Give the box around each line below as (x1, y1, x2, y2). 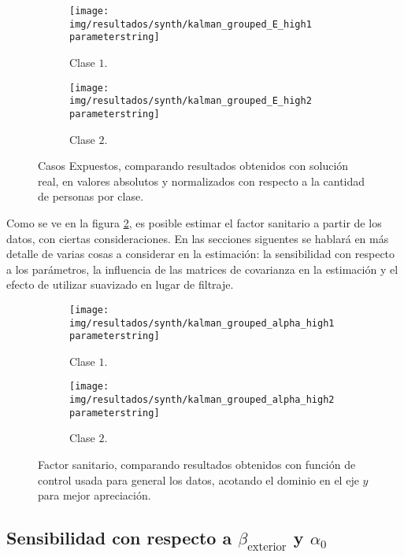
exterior (247, 541, 287, 554)
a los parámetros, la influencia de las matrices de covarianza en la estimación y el (6, 260, 398, 277)
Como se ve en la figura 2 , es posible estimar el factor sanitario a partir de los (6, 214, 382, 231)
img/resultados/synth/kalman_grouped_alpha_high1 (69, 317, 335, 329)
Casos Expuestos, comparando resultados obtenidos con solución (38, 157, 349, 174)
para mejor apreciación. (38, 487, 151, 504)
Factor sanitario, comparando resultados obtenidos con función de (38, 456, 356, 472)
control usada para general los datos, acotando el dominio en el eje (38, 471, 359, 488)
